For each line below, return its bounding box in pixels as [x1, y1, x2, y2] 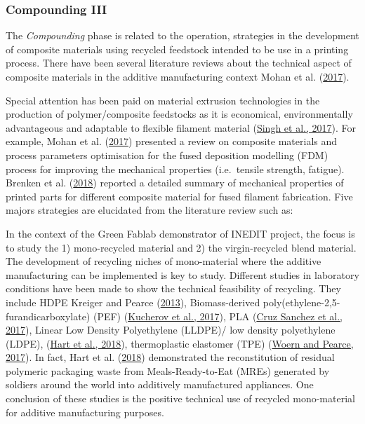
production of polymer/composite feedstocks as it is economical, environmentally [6, 107, 353, 121]
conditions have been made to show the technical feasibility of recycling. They [6, 281, 341, 296]
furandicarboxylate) [6, 308, 91, 323]
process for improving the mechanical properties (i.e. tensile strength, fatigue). [6, 161, 345, 176]
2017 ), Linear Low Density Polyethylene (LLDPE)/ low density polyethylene [6, 322, 336, 337]
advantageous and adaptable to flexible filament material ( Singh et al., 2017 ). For [6, 120, 356, 135]
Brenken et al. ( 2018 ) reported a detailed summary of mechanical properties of [6, 175, 344, 190]
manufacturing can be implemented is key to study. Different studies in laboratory [6, 267, 359, 282]
